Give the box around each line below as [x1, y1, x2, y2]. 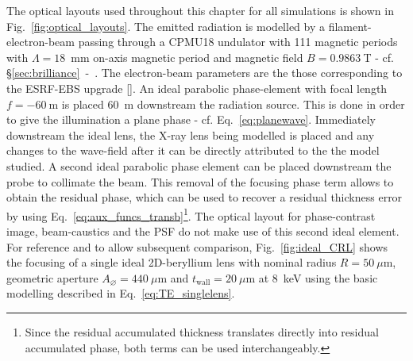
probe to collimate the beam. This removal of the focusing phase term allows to [6, 173, 394, 190]
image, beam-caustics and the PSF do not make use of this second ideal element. [6, 222, 399, 239]
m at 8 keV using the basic [245, 269, 378, 286]
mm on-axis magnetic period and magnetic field [71, 48, 303, 65]
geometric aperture [6, 269, 98, 286]
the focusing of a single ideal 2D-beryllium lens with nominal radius [6, 254, 337, 271]
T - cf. [363, 48, 394, 65]
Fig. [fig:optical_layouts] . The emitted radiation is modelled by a [6, 17, 325, 34]
